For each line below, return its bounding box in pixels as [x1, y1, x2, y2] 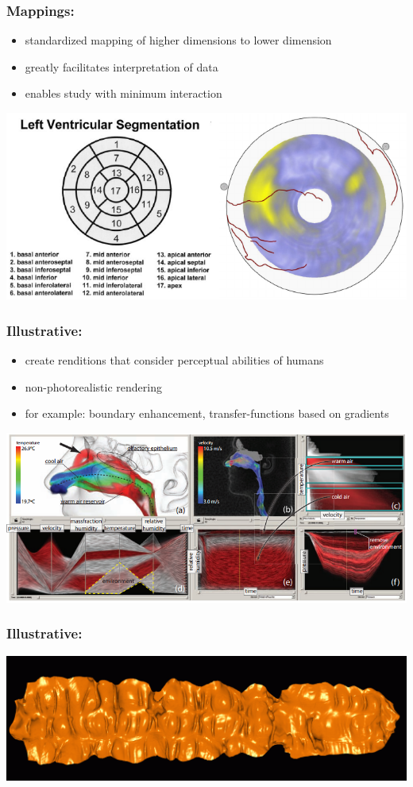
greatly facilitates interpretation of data [25, 58, 218, 75]
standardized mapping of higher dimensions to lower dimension [25, 32, 332, 48]
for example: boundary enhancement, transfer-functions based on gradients [25, 405, 389, 422]
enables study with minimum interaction [25, 85, 222, 102]
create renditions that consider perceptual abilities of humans [25, 352, 324, 368]
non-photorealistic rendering [25, 378, 162, 395]
